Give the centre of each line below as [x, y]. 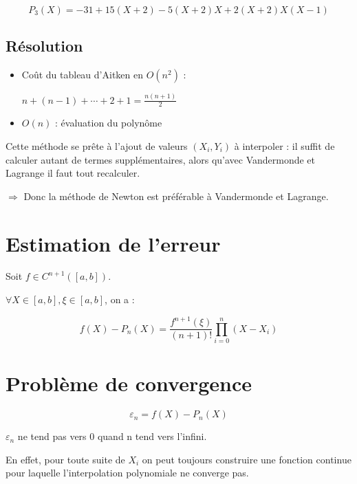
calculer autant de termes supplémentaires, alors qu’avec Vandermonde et [161, 159]
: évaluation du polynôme [109, 123]
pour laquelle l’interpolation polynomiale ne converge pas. [127, 473]
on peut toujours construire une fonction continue [247, 459]
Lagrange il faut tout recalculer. [73, 173]
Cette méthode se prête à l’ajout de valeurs [97, 145]
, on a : [120, 299]
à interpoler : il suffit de [284, 145]
